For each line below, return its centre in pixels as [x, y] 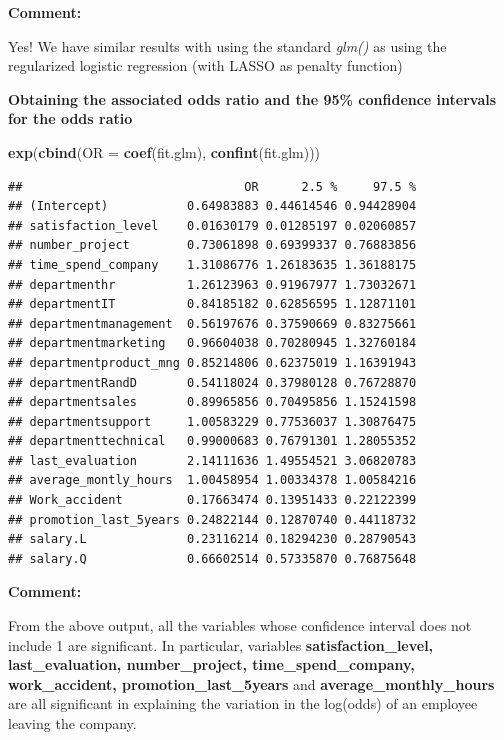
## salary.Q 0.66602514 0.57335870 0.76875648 [212, 558]
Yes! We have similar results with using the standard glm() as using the [227, 45]
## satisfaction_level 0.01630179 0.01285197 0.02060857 [212, 225]
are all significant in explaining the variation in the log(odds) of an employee [243, 703]
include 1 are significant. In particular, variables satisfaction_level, [221, 644]
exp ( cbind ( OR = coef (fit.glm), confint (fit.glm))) [164, 151]
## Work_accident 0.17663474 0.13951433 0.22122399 [212, 500]
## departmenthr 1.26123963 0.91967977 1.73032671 [212, 284]
